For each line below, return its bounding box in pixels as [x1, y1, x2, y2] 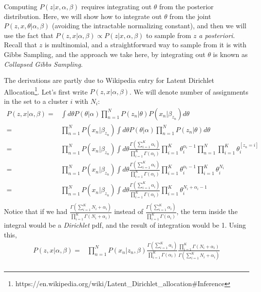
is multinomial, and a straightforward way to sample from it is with [44, 39, 246, 50]
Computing [4, 1, 37, 11]
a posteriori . [199, 30, 235, 40]
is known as [213, 49, 248, 59]
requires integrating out [81, 1, 152, 11]
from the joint [169, 11, 211, 21]
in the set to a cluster [4, 96, 68, 106]
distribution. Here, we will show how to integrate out [4, 11, 162, 21]
